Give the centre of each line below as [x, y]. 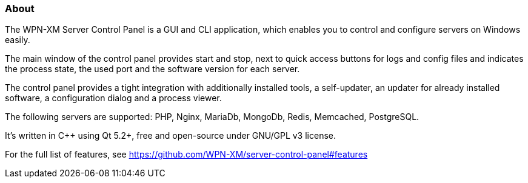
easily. [18, 40]
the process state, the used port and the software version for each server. [152, 69]
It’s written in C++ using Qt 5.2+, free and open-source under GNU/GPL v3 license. [171, 136]
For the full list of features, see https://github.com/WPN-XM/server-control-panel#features [186, 155]
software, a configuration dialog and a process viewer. [113, 98]
